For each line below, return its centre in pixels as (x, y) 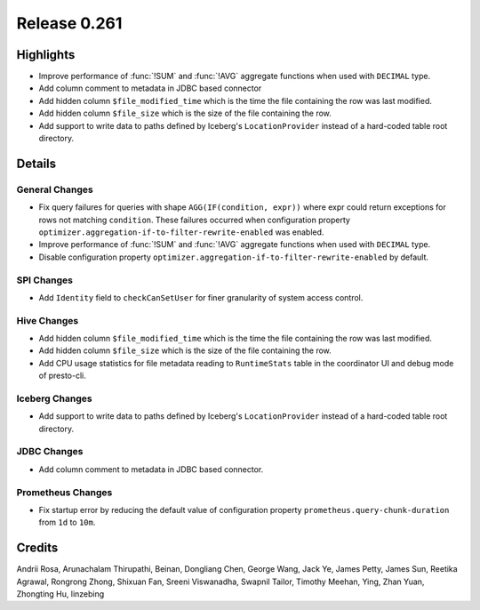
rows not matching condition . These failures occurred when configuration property (195, 220)
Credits (37, 548)
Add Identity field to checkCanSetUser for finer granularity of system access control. (201, 297)
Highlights (46, 55)
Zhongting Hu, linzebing (60, 594)
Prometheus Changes (64, 492)
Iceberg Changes (54, 398)
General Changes (55, 189)
